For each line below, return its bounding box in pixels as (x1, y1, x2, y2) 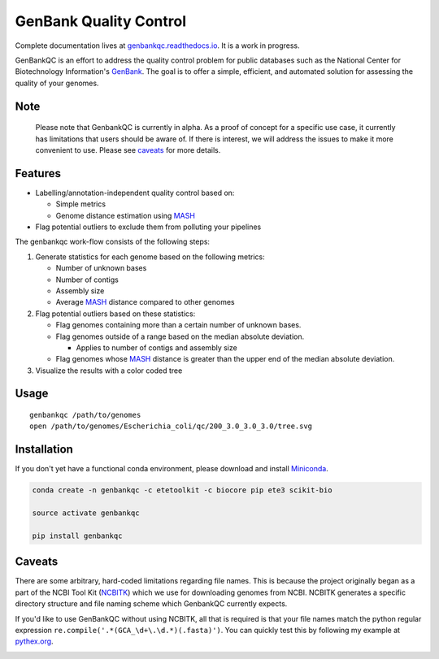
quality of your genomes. (15, 78, 99, 88)
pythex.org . (15, 636, 54, 646)
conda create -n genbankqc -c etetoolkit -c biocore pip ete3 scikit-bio (32, 486, 333, 495)
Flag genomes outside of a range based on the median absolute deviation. (55, 332, 305, 341)
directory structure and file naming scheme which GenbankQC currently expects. (15, 599, 288, 609)
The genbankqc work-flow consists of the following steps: (15, 236, 211, 247)
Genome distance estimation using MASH (55, 210, 195, 220)
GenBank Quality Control (15, 12, 187, 30)
